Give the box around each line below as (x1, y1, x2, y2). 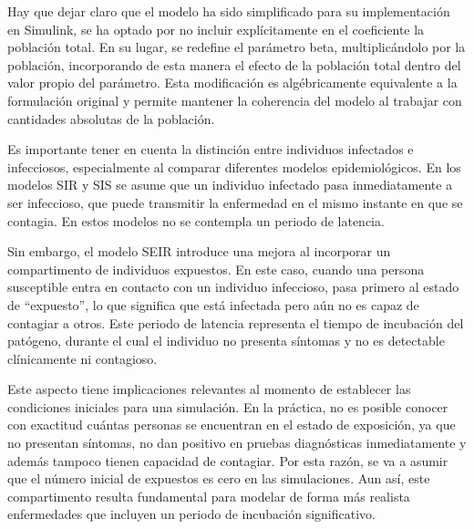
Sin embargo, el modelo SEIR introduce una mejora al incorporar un (7, 242, 391, 261)
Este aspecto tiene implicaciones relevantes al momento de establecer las (7, 379, 411, 399)
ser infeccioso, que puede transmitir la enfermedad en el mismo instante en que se (7, 192, 463, 212)
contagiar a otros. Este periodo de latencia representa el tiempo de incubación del (7, 313, 464, 332)
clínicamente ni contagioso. (7, 348, 158, 368)
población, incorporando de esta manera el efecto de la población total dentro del (7, 55, 461, 74)
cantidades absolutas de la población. (7, 109, 215, 128)
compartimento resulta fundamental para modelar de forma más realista (7, 486, 410, 505)
